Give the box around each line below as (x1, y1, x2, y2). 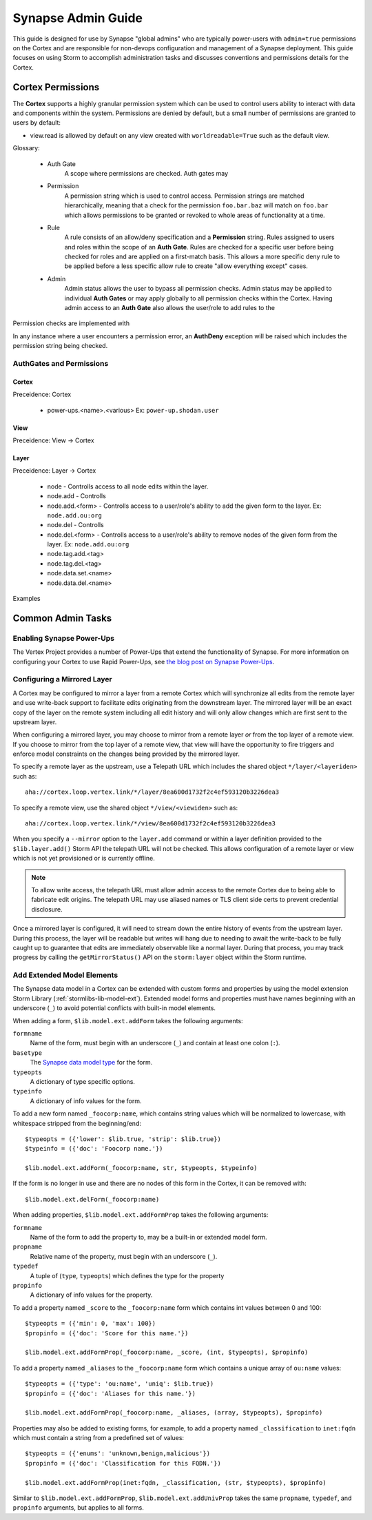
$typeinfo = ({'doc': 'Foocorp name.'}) (25, 1144, 163, 1153)
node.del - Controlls (47, 521, 104, 529)
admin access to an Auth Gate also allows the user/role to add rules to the (64, 304, 276, 312)
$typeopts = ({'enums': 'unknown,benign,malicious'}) (25, 1450, 210, 1457)
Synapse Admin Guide (12, 10, 143, 25)
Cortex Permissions (12, 81, 100, 93)
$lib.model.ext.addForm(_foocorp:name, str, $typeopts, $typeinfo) (25, 1164, 258, 1172)
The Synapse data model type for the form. (30, 1058, 153, 1067)
